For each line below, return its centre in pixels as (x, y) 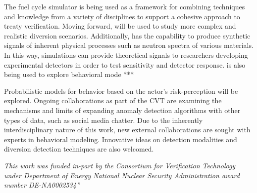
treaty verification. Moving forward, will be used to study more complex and (120, 26)
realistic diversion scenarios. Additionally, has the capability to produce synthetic (127, 35)
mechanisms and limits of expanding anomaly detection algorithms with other (122, 110)
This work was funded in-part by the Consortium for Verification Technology (120, 165)
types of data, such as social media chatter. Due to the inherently (103, 120)
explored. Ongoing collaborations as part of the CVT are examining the (113, 100)
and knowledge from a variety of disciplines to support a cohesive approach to (122, 16)
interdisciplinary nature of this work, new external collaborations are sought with (127, 130)
